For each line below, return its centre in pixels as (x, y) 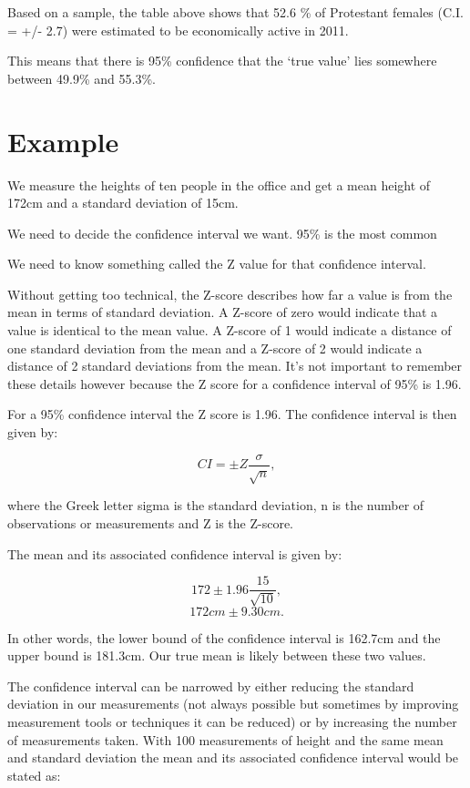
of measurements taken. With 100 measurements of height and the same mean (225, 739)
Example (63, 141)
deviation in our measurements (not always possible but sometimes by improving (233, 704)
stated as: (34, 775)
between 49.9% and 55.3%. (82, 78)
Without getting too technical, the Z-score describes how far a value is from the (230, 294)
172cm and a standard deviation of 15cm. (123, 203)
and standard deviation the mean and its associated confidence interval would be (233, 757)
